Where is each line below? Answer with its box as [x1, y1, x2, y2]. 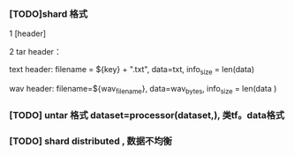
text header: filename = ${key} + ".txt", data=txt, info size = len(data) [9, 64, 255, 77]
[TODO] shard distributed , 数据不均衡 [9, 135, 172, 147]
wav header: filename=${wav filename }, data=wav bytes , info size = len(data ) [9, 84, 277, 96]
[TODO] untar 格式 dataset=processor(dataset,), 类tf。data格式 [9, 108, 285, 121]
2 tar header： [9, 47, 62, 57]
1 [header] [9, 28, 47, 39]
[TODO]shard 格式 [9, 7, 88, 19]
